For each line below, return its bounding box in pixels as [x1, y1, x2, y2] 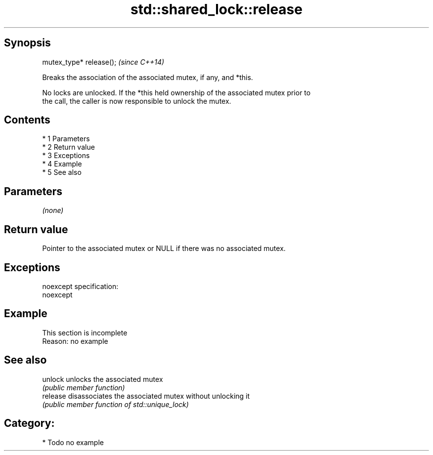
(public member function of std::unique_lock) [42, 400, 189, 409]
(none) [42, 206, 64, 215]
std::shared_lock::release [130, 1, 303, 18]
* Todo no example [42, 438, 104, 447]
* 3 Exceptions [42, 151, 90, 160]
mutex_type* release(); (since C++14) [42, 57, 165, 66]
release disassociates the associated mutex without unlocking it [42, 391, 250, 400]
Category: [4, 417, 55, 430]
